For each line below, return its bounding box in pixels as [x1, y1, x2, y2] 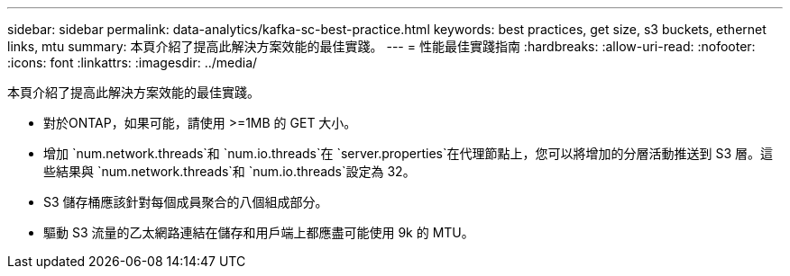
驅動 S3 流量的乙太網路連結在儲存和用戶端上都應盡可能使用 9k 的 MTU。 [43, 225, 474, 240]
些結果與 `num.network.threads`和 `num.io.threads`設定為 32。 [43, 164, 416, 179]
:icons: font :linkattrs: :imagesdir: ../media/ [7, 55, 258, 70]
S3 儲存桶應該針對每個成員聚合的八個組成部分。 [43, 194, 328, 209]
